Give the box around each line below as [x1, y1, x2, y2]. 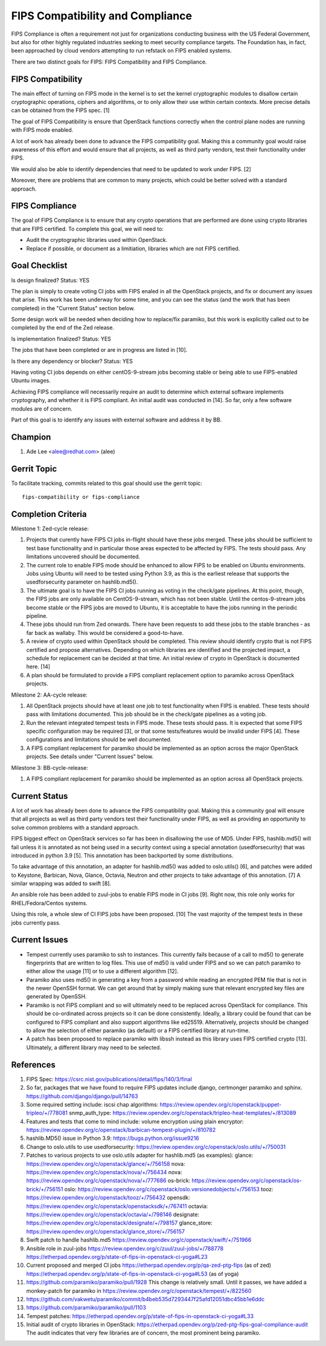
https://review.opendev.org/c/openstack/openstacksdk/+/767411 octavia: [26, 1202, 208, 1209]
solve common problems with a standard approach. [11, 824, 139, 831]
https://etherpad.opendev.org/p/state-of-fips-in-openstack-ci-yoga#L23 [26, 1253, 208, 1260]
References [11, 1059, 56, 1070]
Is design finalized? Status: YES [11, 276, 90, 284]
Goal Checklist [11, 261, 68, 271]
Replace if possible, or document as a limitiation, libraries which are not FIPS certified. [26, 245, 240, 252]
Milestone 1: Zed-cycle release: [11, 525, 89, 532]
